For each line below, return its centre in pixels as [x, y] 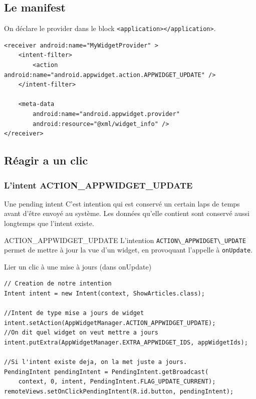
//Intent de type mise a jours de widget [74, 313]
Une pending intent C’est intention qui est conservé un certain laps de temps [122, 203]
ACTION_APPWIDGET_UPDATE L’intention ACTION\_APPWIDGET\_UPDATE [125, 240]
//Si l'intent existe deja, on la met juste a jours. [96, 362]
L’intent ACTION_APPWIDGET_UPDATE [98, 185]
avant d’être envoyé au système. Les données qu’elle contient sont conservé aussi [127, 213]
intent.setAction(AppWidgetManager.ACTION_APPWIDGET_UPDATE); [110, 323]
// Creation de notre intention [58, 284]
